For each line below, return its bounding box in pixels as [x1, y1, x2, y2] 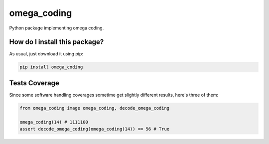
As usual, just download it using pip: [9, 51, 83, 57]
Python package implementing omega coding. [9, 25, 104, 31]
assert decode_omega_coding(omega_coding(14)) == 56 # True [19, 126, 170, 132]
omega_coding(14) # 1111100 [19, 119, 88, 125]
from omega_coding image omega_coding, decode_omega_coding [19, 105, 170, 111]
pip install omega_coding [19, 64, 83, 70]
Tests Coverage [9, 79, 59, 87]
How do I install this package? [9, 38, 104, 46]
